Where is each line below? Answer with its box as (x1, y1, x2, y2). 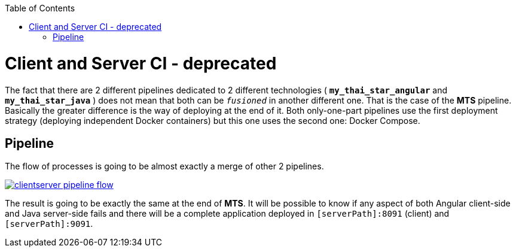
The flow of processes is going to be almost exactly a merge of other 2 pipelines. (5, 161, 324, 172)
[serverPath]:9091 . (5, 218, 93, 229)
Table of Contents (5, 3, 75, 13)
